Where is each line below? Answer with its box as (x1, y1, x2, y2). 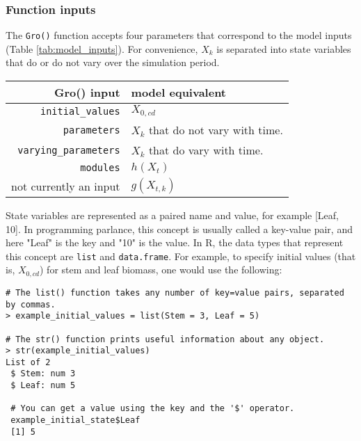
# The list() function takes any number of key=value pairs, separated (6, 287, 344, 298)
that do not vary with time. (148, 122, 283, 138)
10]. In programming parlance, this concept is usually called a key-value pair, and (6, 221, 353, 236)
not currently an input (11, 177, 120, 194)
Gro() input (54, 84, 120, 101)
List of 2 (6, 357, 51, 367)
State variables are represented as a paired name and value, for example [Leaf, (6, 208, 339, 222)
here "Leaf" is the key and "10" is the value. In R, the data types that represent (6, 235, 344, 250)
